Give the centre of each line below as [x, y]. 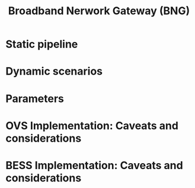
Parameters [35, 98]
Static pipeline [42, 44]
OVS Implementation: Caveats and [92, 125]
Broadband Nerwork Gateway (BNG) [99, 11]
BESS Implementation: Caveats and [94, 165]
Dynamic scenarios [54, 71]
